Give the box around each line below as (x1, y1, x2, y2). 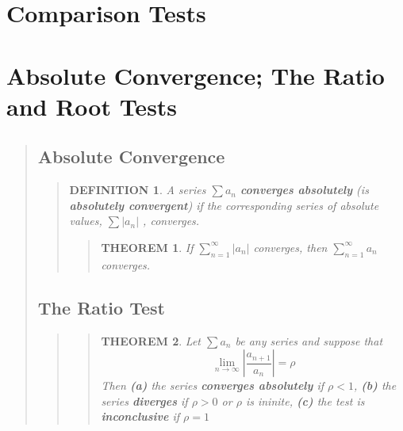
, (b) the (353, 377, 397, 394)
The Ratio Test (37, 295, 165, 319)
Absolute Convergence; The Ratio (6, 59, 385, 91)
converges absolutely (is (240, 181, 369, 198)
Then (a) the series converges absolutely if (101, 377, 324, 394)
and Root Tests (6, 90, 178, 122)
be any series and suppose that (235, 332, 383, 349)
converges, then (253, 238, 328, 255)
